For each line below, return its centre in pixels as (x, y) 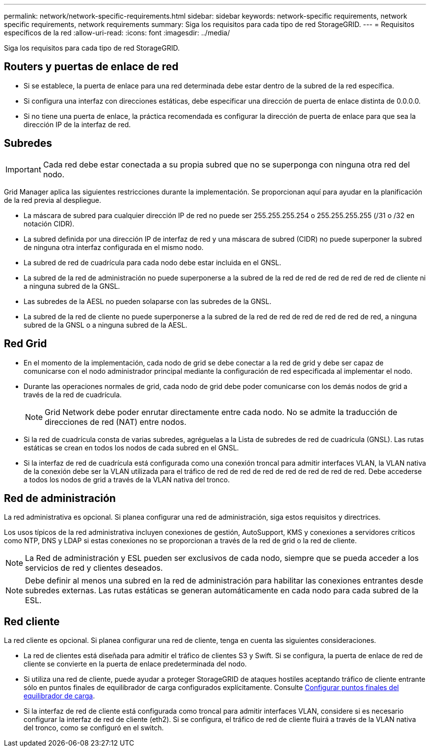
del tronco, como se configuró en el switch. (94, 728)
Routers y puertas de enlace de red (91, 67)
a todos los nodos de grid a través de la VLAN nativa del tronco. (127, 479)
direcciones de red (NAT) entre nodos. (116, 422)
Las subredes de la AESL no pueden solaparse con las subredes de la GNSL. (148, 301)
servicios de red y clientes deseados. (94, 568)
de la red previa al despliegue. (53, 200)
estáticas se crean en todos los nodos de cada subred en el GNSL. (131, 447)
